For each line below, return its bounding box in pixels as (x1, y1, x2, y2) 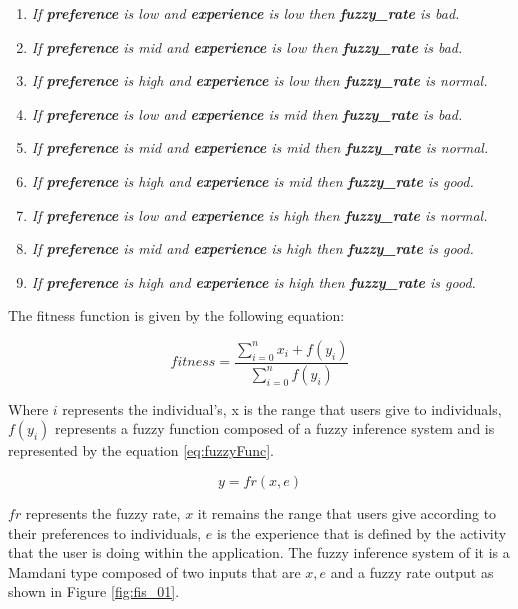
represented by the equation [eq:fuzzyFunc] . (8, 440, 275, 461)
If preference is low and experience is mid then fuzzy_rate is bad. (31, 103, 463, 124)
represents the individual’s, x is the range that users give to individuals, (62, 398, 502, 419)
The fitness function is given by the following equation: (8, 305, 345, 326)
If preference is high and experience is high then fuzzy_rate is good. (31, 271, 476, 292)
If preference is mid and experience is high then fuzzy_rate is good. (31, 238, 474, 259)
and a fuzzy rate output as (330, 561, 494, 582)
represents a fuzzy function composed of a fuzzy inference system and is (55, 418, 495, 439)
